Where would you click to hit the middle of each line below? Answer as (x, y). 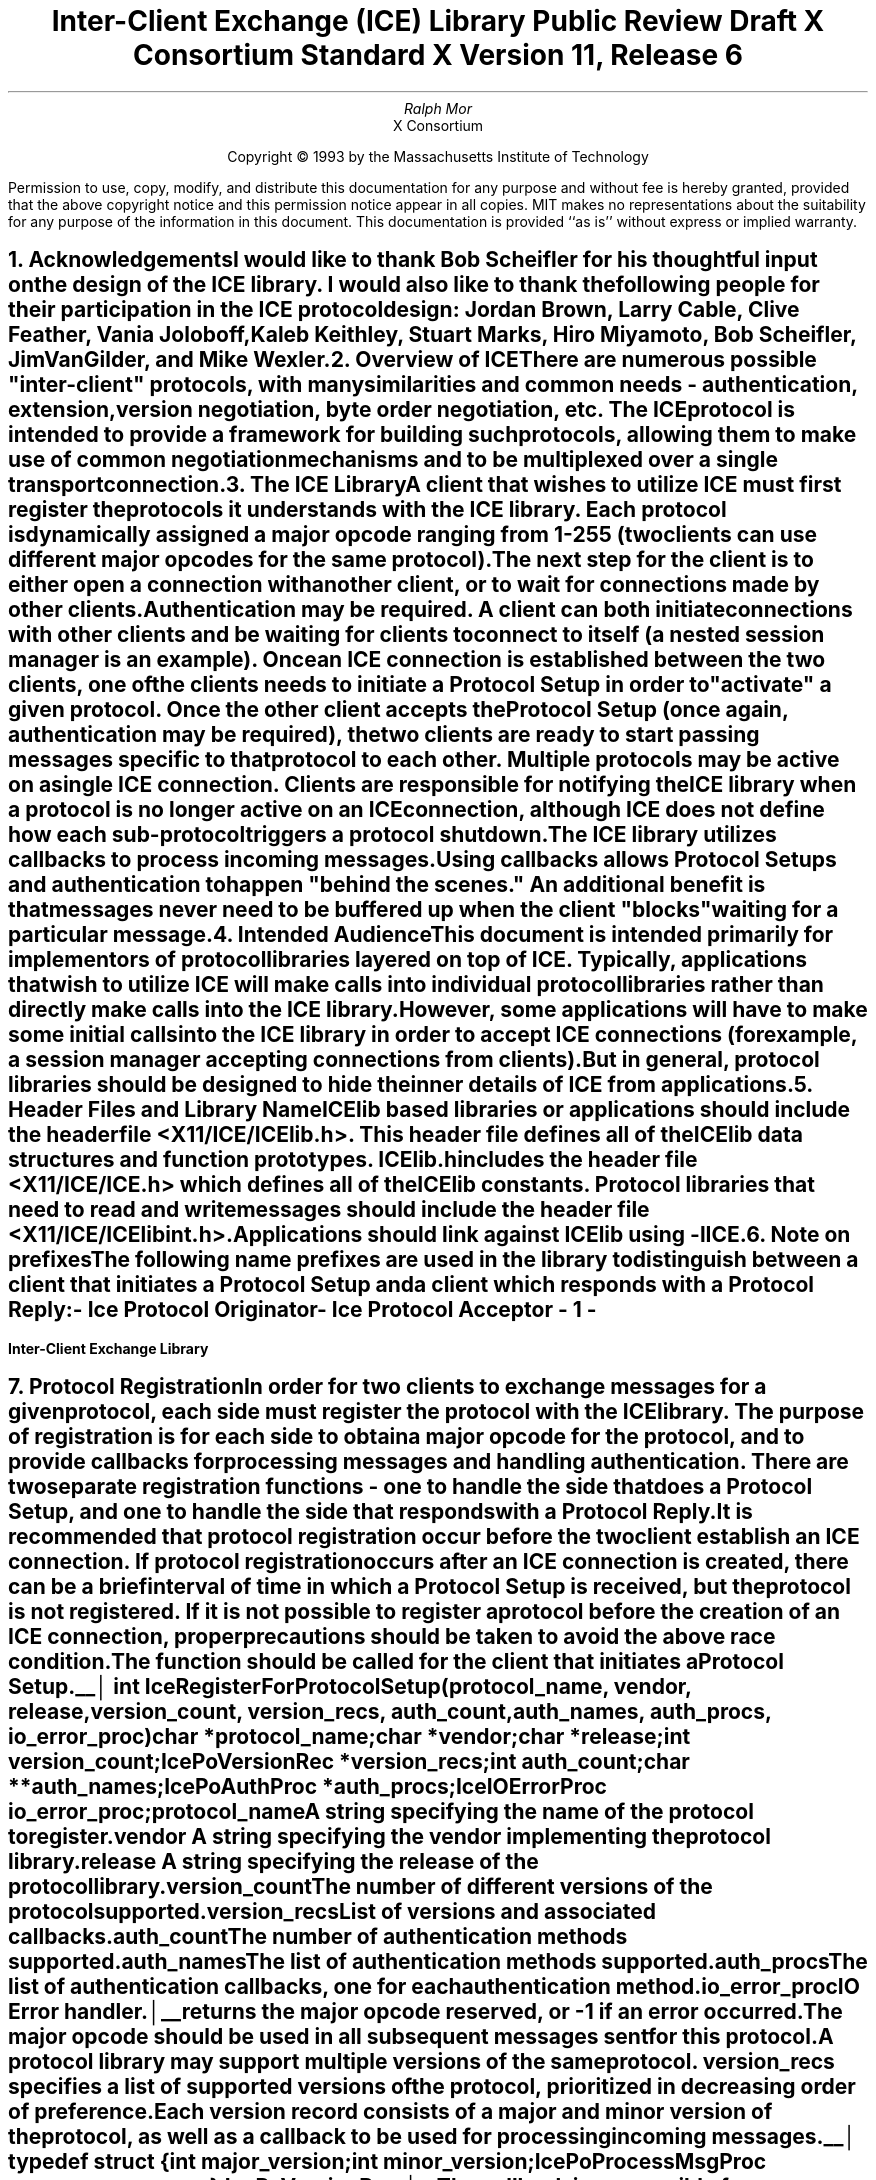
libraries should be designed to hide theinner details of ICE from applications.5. (410, 1085)
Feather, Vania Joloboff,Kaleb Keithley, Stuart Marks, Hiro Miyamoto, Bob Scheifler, (432, 335)
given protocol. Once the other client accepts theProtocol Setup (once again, (398, 710)
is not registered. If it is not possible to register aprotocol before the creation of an (424, 1612)
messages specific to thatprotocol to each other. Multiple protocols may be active (424, 760)
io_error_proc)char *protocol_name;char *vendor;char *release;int (349, 1737)
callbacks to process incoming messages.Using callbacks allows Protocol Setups (422, 860)
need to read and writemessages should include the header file (329, 1210)
